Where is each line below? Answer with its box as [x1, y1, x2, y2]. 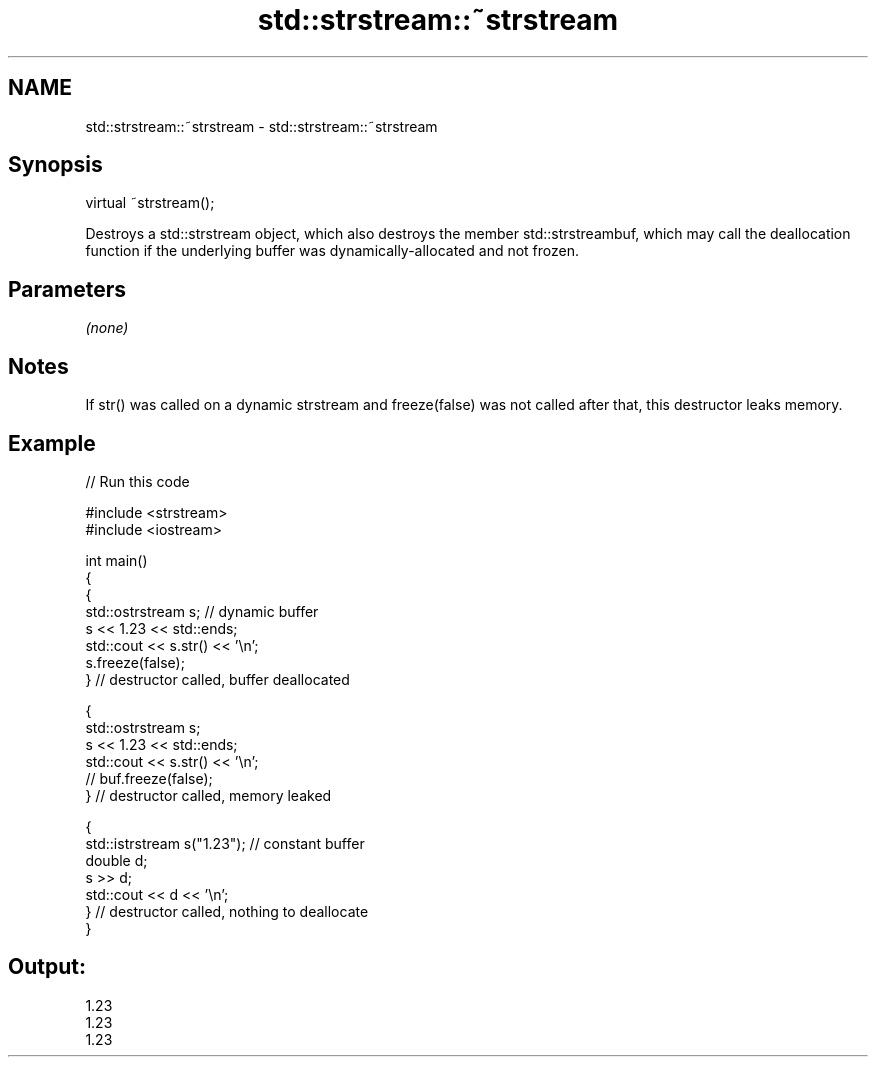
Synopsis [8, 152, 103, 178]
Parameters [8, 276, 126, 302]
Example [8, 430, 96, 456]
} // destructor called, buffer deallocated [85, 670, 350, 688]
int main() [85, 551, 148, 569]
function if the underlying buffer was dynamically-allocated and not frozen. [85, 242, 579, 260]
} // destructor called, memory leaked [85, 786, 332, 804]
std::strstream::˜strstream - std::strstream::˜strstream [85, 117, 438, 135]
